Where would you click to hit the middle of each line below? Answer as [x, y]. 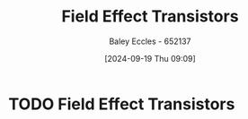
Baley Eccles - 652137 [150, 41]
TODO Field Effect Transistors [122, 104]
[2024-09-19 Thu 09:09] [150, 58]
